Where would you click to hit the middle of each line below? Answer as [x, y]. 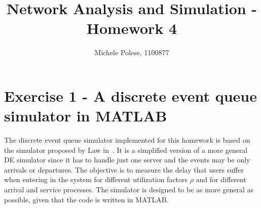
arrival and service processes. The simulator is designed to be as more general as [129, 189]
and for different [221, 179]
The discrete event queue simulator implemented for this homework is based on [127, 140]
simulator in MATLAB [86, 116]
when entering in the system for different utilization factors [96, 179]
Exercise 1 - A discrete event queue [130, 95]
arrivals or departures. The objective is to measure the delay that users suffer [124, 169]
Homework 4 [132, 28]
